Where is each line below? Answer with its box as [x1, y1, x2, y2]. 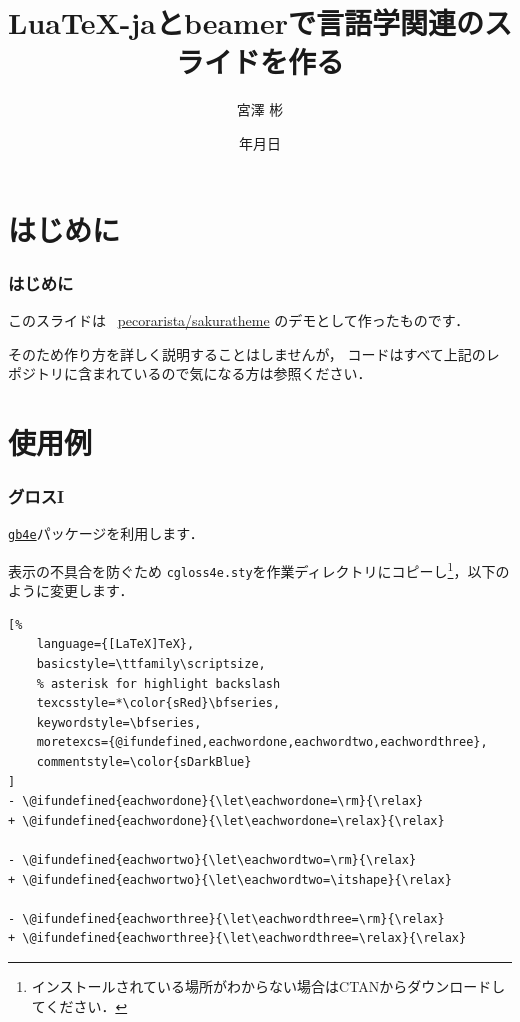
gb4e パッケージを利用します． [8, 523, 204, 544]
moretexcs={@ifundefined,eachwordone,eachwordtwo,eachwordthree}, [36, 735, 488, 750]
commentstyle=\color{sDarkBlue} [36, 755, 252, 769]
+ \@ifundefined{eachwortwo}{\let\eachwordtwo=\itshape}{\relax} [8, 872, 452, 887]
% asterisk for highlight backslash [36, 676, 281, 691]
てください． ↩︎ [31, 995, 128, 1016]
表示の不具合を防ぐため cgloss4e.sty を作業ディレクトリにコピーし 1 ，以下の [8, 557, 510, 581]
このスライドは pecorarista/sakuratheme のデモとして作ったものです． [8, 309, 470, 330]
